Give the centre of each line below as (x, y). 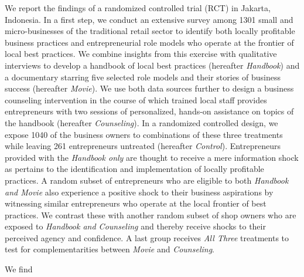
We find (19, 269)
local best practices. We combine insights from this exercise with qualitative (141, 54)
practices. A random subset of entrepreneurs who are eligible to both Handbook (147, 180)
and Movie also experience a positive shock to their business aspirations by (139, 192)
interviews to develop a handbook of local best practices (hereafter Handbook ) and (152, 65)
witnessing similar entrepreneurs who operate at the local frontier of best (136, 203)
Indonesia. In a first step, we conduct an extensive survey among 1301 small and (149, 19)
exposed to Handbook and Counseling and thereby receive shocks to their (135, 226)
